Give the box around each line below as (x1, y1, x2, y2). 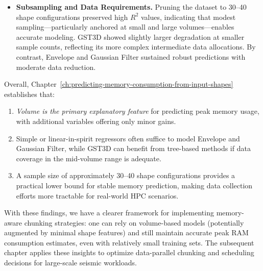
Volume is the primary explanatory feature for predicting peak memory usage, (16, 106, 259, 116)
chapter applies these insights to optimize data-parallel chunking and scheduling (4, 247, 254, 258)
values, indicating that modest (140, 11, 236, 22)
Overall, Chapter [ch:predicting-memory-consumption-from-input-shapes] (4, 79, 233, 89)
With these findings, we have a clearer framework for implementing (4, 207, 214, 218)
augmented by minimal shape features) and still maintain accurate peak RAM (4, 227, 249, 238)
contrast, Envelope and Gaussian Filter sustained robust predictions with (16, 51, 246, 62)
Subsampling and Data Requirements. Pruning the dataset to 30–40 (16, 2, 247, 12)
